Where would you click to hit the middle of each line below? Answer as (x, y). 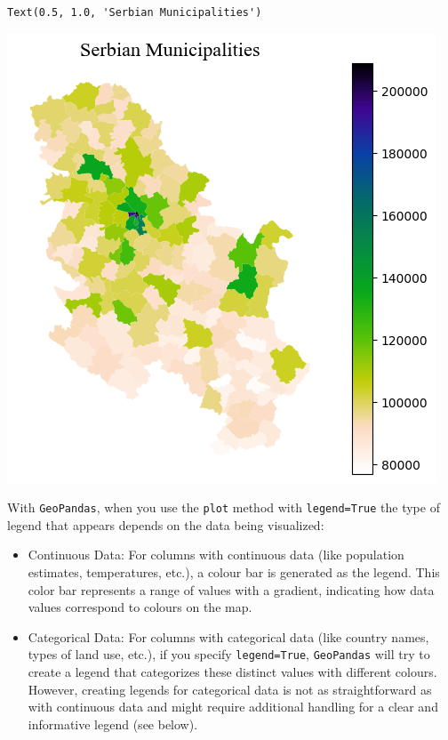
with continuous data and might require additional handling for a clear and (233, 707)
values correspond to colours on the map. (140, 607)
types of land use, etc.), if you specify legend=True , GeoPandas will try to (229, 654)
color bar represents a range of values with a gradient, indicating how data (231, 589)
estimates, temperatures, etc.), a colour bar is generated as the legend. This (234, 572)
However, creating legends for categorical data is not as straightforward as (230, 689)
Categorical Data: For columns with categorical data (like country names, (228, 636)
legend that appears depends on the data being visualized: (166, 524)
